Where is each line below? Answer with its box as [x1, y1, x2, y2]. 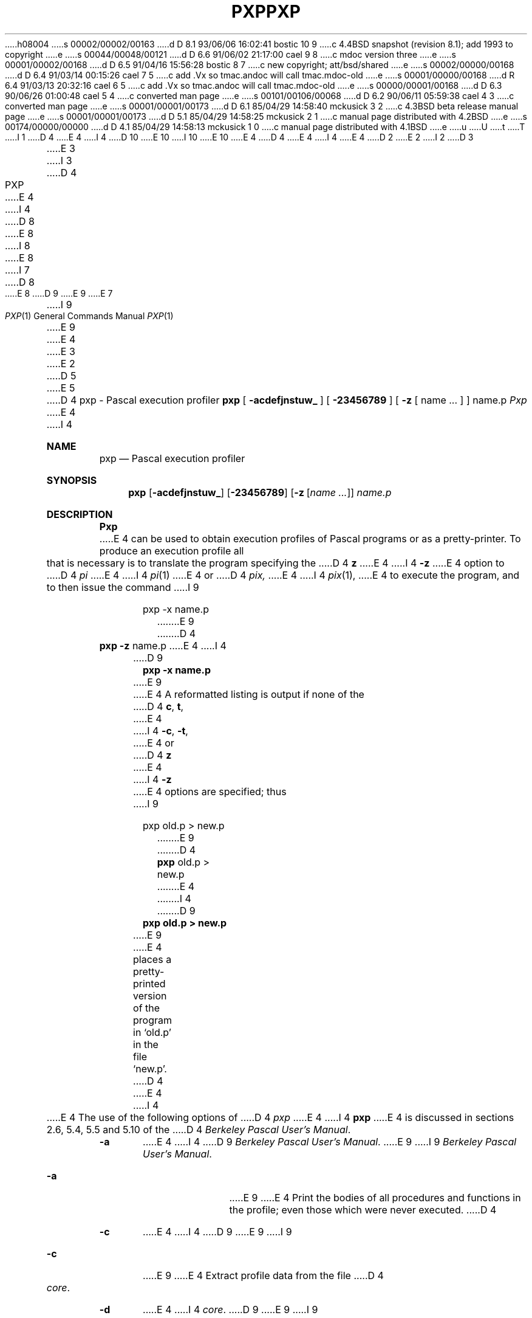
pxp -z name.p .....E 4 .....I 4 [99, 639, 227, 652]
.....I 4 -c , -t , [133, 724, 188, 737]
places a [133, 953, 172, 965]
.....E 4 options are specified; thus [133, 785, 287, 798]
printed [133, 977, 166, 990]
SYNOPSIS [46, 474, 97, 486]
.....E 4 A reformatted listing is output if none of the [133, 688, 364, 700]
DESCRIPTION [46, 508, 113, 520]
